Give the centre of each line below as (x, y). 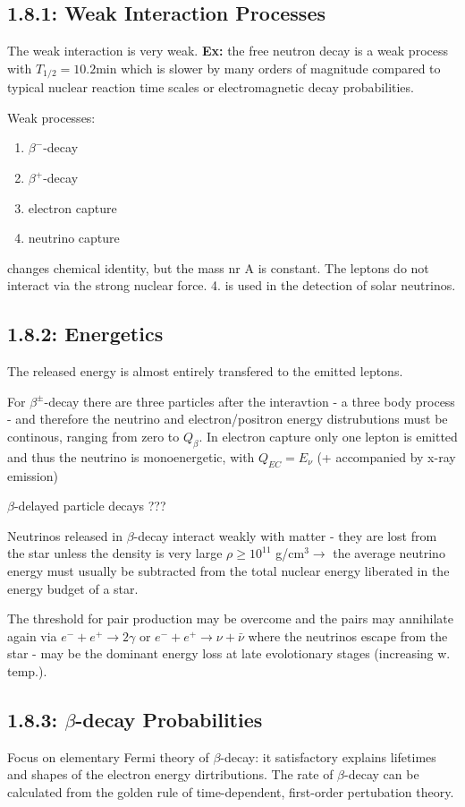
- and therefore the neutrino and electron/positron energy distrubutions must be (228, 419)
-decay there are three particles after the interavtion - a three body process (249, 401)
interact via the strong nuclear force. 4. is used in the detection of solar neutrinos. (232, 285)
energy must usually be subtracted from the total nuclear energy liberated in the (228, 570)
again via (32, 635)
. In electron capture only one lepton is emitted (328, 436)
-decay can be (382, 774)
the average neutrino (389, 553)
